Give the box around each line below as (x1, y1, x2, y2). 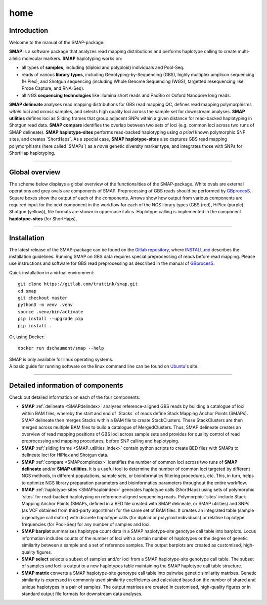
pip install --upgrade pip (18, 316, 84, 322)
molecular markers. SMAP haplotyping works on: (22, 55, 122, 61)
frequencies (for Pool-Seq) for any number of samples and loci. (21, 521, 151, 528)
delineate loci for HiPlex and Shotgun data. (21, 452, 109, 458)
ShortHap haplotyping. (9, 150, 55, 156)
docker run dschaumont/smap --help (18, 345, 104, 351)
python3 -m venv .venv (18, 302, 73, 307)
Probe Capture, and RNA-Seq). (21, 85, 85, 91)
